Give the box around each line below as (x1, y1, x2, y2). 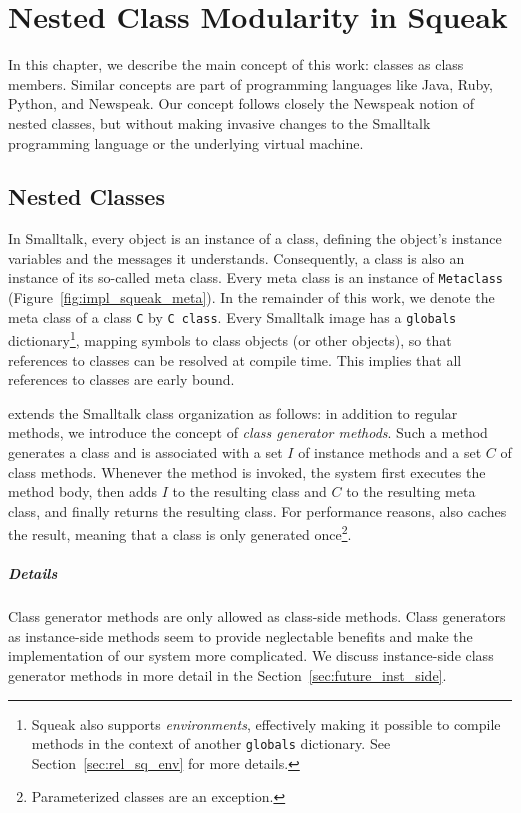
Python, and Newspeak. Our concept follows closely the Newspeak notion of (8, 93, 475, 114)
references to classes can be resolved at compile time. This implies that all (8, 349, 462, 370)
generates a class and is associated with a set (8, 442, 283, 463)
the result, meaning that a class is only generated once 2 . (8, 521, 352, 545)
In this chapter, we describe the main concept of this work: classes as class (8, 54, 464, 75)
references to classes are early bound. (8, 369, 235, 390)
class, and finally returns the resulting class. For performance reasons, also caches (8, 500, 507, 521)
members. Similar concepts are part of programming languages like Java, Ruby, (8, 73, 494, 94)
